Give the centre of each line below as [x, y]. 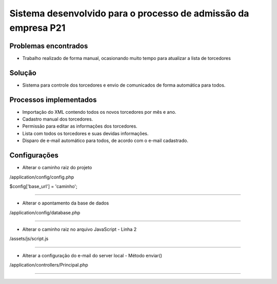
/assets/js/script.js [29, 239]
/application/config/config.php [42, 177]
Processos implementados [53, 100]
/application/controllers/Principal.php [49, 265]
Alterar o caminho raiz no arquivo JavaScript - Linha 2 [80, 229]
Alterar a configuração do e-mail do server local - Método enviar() [92, 255]
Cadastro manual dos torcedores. [58, 119]
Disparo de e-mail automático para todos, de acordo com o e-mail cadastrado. [105, 140]
